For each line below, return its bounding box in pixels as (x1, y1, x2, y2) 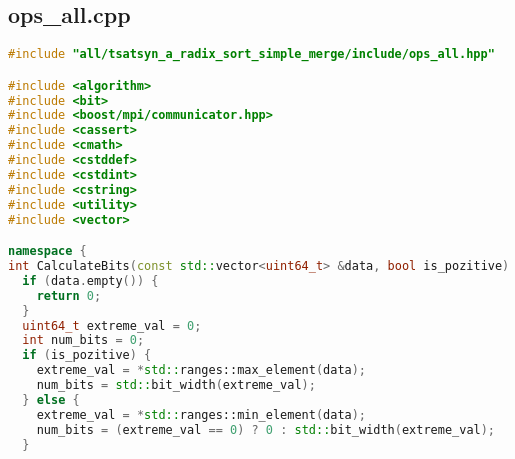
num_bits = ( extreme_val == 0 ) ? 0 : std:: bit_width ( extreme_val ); (36, 422, 496, 437)
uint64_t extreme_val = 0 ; (22, 318, 202, 333)
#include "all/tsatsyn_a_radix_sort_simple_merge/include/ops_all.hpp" (8, 47, 495, 62)
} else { (22, 392, 80, 407)
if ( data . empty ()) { (22, 273, 159, 288)
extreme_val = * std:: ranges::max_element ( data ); (36, 363, 367, 378)
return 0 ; (36, 288, 102, 303)
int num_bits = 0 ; (22, 333, 145, 348)
